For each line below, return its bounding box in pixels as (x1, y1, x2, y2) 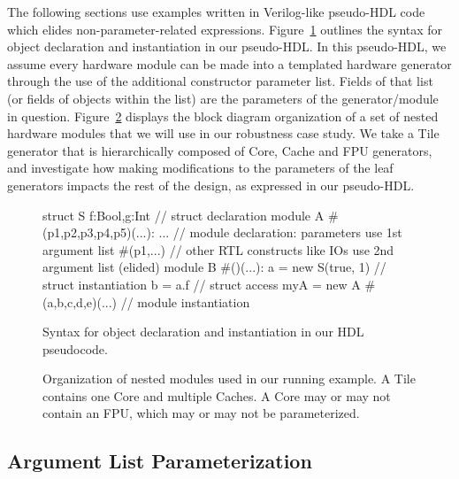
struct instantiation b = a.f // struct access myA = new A (42, 274, 361, 293)
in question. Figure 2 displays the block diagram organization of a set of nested (7, 106, 439, 125)
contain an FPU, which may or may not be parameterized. (42, 404, 360, 422)
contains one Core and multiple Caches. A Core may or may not (42, 386, 391, 405)
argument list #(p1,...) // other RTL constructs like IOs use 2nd (42, 240, 394, 259)
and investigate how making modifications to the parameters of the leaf (7, 158, 394, 177)
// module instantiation (120, 292, 250, 311)
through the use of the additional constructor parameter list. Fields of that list (7, 72, 433, 90)
